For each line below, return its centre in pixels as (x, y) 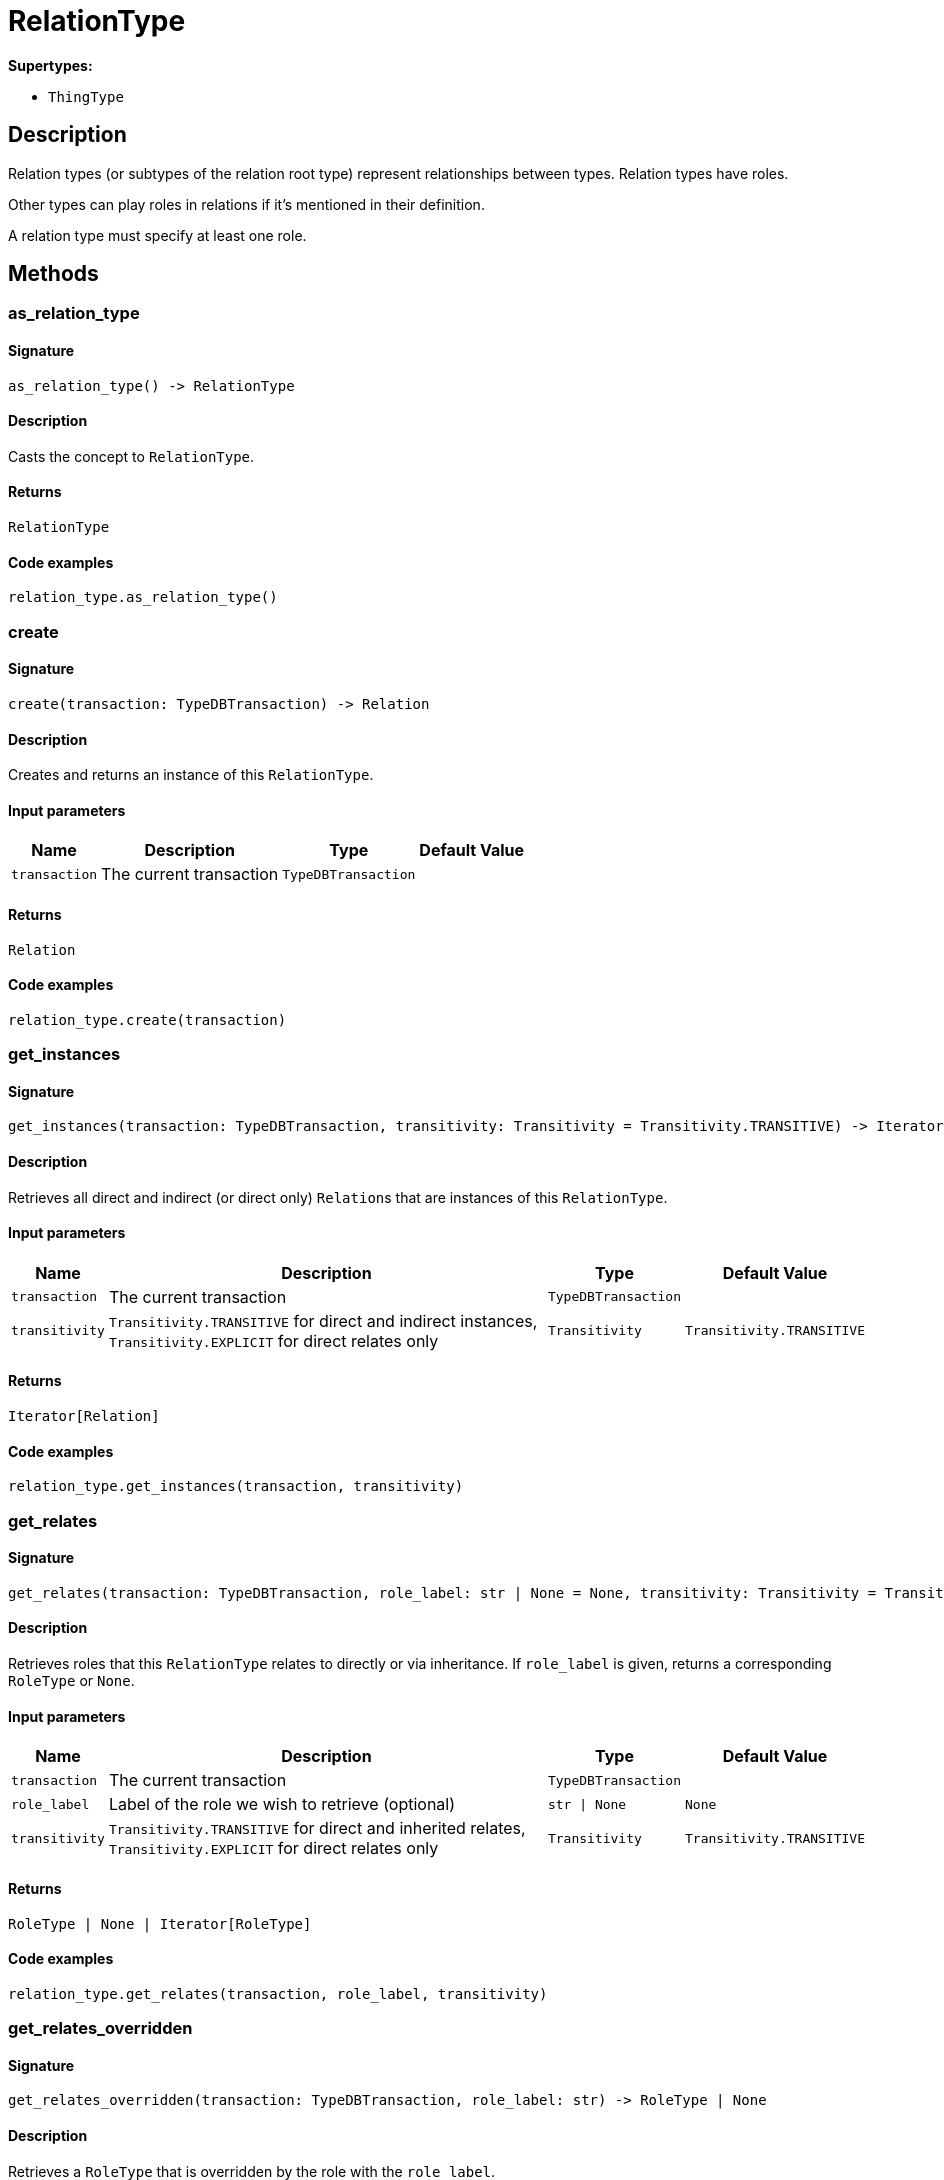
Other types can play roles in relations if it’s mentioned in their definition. (246, 204)
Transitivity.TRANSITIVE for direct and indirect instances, (323, 1320)
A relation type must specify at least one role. (157, 235)
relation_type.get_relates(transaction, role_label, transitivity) (278, 1993)
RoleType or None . (71, 1681)
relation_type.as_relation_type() (143, 597)
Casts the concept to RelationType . (131, 456)
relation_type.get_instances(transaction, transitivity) (236, 1486)
